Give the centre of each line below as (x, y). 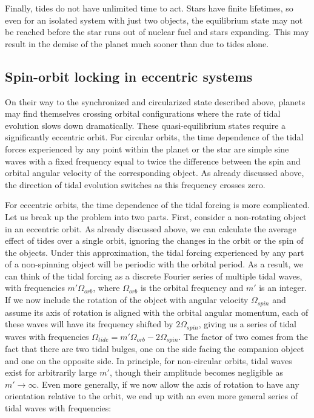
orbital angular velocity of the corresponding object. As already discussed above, (155, 173)
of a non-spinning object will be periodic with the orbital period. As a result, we (154, 264)
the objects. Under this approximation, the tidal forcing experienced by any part (155, 252)
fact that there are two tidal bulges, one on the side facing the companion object (155, 349)
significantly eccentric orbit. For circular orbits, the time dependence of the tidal (154, 137)
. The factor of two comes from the (243, 336)
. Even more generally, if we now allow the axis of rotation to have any (168, 384)
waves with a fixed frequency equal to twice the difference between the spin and (153, 161)
